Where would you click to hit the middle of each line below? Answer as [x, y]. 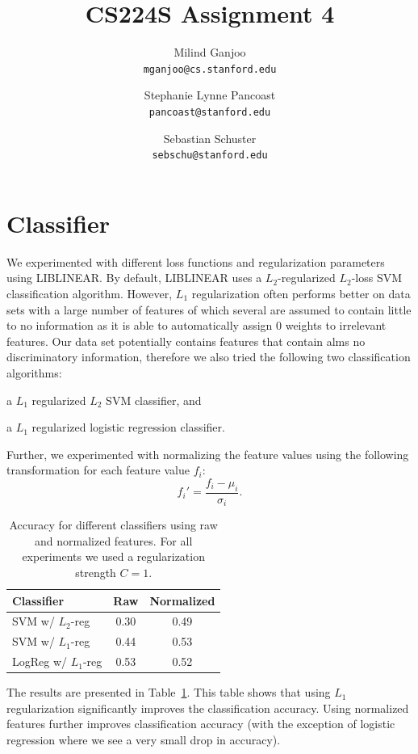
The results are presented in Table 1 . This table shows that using [169, 692]
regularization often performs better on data [301, 293]
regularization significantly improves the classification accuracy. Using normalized [208, 708]
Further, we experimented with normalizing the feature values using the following [208, 454]
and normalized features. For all [114, 540]
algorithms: [34, 372]
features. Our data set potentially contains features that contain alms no [186, 341]
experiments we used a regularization [113, 556]
